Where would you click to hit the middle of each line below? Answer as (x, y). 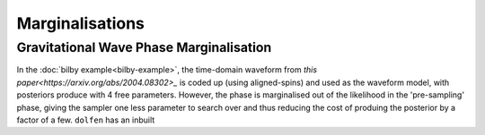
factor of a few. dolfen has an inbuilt (86, 120)
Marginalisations (81, 23)
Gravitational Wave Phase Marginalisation (144, 47)
